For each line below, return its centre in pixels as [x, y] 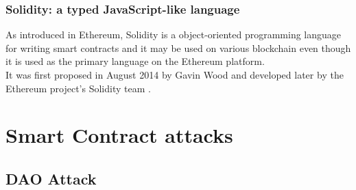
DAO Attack [51, 178]
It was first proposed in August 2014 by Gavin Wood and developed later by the [175, 74]
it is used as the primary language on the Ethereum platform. [135, 61]
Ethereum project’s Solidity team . [78, 88]
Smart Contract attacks [119, 135]
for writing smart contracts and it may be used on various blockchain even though [178, 47]
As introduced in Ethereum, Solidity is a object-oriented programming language [174, 35]
